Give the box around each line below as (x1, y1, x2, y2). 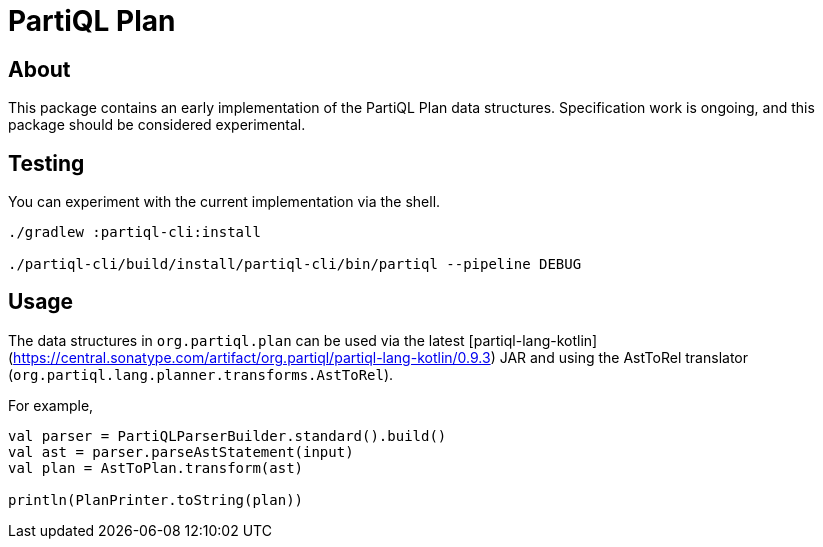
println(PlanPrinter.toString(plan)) (8, 491, 304, 508)
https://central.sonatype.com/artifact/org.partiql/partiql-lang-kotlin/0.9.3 (13, 348, 491, 366)
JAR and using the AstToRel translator (499, 348, 748, 366)
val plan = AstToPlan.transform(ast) (8, 459, 304, 476)
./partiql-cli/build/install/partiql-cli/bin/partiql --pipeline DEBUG (8, 256, 582, 273)
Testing (8, 150, 85, 176)
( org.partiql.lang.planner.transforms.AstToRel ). (8, 365, 394, 383)
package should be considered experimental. (8, 116, 306, 134)
